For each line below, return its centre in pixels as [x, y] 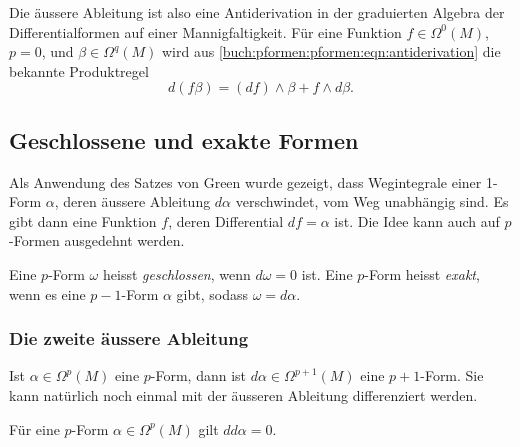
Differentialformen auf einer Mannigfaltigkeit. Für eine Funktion [205, 31]
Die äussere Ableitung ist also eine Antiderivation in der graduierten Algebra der [257, 12]
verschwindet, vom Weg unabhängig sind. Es [372, 201]
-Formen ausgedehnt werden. [97, 240]
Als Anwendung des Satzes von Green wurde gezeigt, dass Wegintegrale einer [245, 181]
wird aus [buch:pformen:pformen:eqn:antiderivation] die [331, 51]
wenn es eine [47, 293]
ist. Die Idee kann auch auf [417, 220]
